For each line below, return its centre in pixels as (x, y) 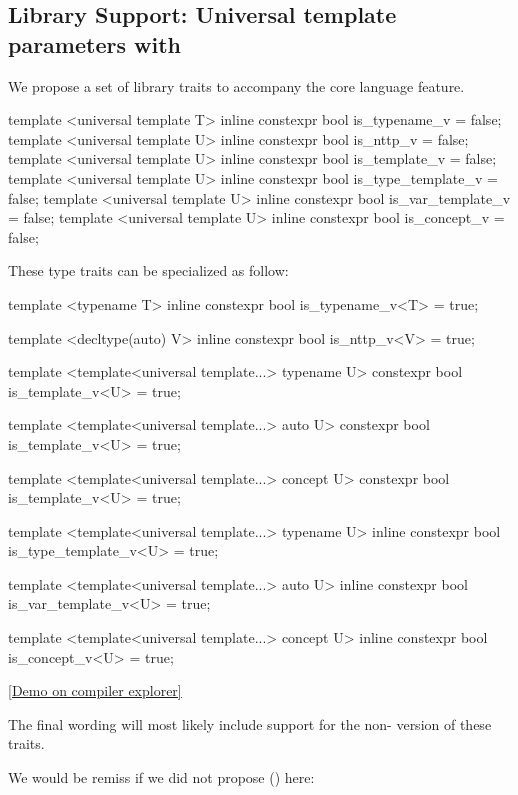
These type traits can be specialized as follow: (148, 270)
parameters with (94, 43)
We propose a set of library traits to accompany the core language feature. (236, 85)
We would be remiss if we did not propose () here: (161, 777)
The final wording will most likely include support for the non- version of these (250, 723)
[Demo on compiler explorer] (95, 690)
